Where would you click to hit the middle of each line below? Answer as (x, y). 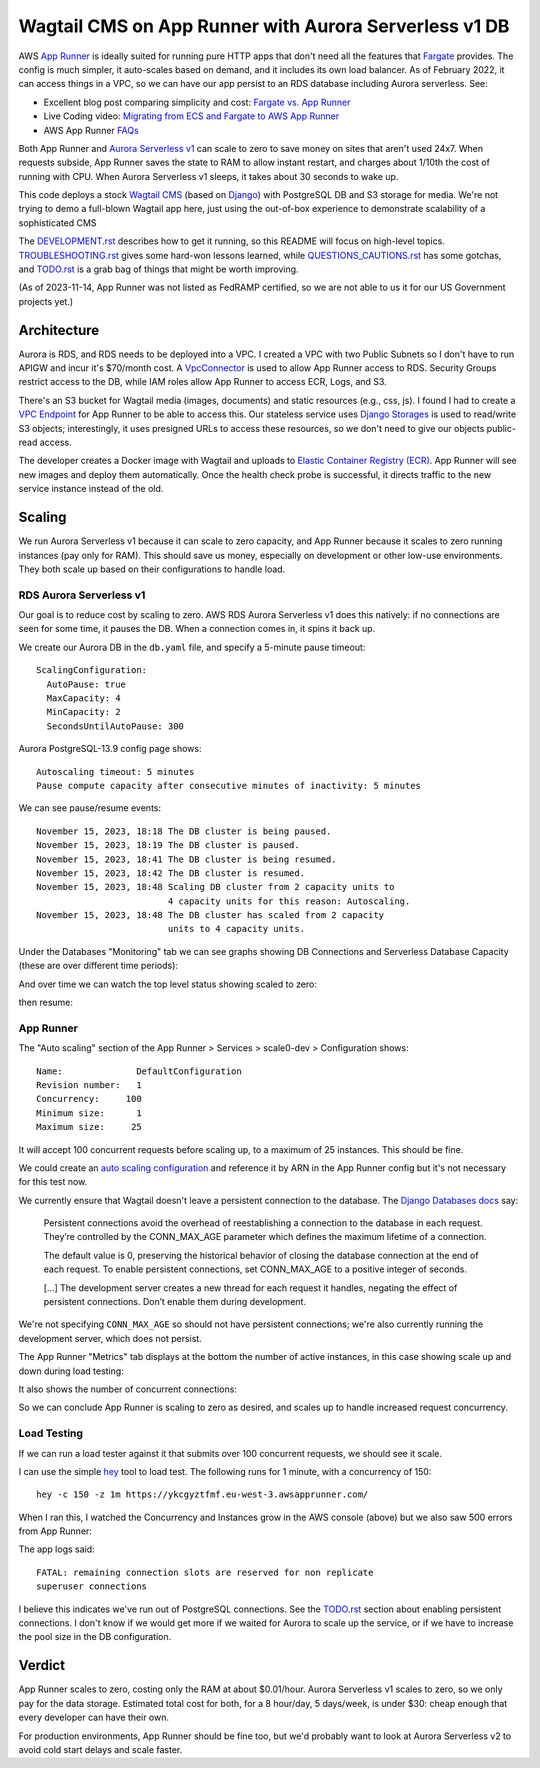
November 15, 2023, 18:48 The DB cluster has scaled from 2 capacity (210, 915)
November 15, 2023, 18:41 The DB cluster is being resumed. (186, 859)
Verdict (41, 1665)
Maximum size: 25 (89, 1127)
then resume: (46, 1002)
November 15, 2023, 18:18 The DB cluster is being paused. (184, 831)
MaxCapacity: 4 (83, 698)
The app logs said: (56, 1549)
